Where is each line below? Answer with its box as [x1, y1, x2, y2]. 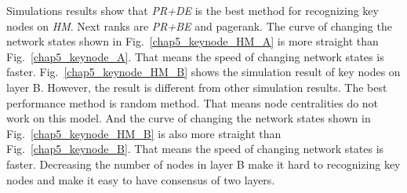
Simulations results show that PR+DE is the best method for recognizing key [6, 2, 379, 18]
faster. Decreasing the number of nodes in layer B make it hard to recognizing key [6, 155, 401, 172]
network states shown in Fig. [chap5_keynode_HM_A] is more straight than [6, 33, 379, 49]
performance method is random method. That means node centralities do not [6, 94, 379, 111]
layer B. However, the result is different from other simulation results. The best [6, 78, 387, 95]
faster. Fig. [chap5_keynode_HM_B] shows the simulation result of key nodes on [6, 64, 401, 80]
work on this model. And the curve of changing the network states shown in [6, 110, 371, 126]
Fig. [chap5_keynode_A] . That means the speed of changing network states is [6, 48, 384, 64]
